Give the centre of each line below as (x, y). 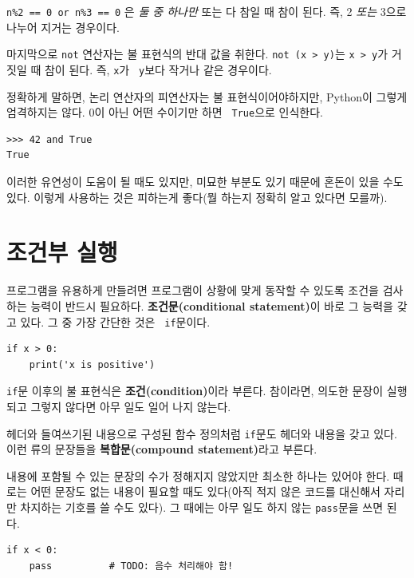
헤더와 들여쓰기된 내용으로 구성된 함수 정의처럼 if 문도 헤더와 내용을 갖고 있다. (202, 433)
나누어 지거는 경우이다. (63, 27)
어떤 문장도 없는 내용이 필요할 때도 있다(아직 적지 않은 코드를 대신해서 (205, 491)
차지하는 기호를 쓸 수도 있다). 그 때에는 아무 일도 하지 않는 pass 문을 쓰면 (202, 507)
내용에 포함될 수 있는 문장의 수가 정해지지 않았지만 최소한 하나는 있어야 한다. (198, 475)
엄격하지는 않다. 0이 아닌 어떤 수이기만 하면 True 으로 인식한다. (165, 112)
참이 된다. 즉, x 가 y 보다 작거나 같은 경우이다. (158, 69)
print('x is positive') (92, 364)
